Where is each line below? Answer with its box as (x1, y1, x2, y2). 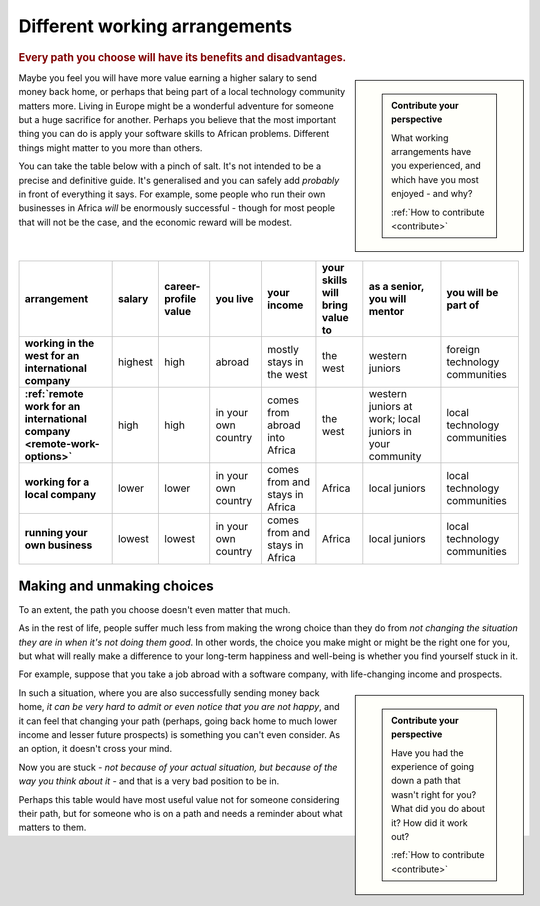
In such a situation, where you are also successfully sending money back (18, 686, 320, 699)
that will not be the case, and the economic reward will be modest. (18, 216, 292, 228)
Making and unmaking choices (18, 577, 214, 594)
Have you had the (391, 746, 464, 759)
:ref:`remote (24, 387, 84, 401)
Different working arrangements (18, 15, 293, 37)
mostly (266, 343, 299, 357)
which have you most (391, 173, 479, 185)
